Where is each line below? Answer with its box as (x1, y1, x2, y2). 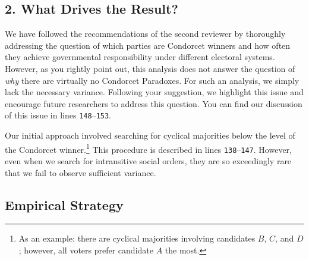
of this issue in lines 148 (5, 109, 92, 121)
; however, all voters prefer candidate (18, 243, 153, 256)
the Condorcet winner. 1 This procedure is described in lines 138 (5, 141, 237, 155)
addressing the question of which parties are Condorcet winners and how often (5, 39, 291, 51)
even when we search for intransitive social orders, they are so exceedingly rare (5, 154, 292, 167)
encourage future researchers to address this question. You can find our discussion (5, 97, 302, 109)
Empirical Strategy (5, 195, 124, 214)
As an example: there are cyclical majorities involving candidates (18, 232, 256, 245)
